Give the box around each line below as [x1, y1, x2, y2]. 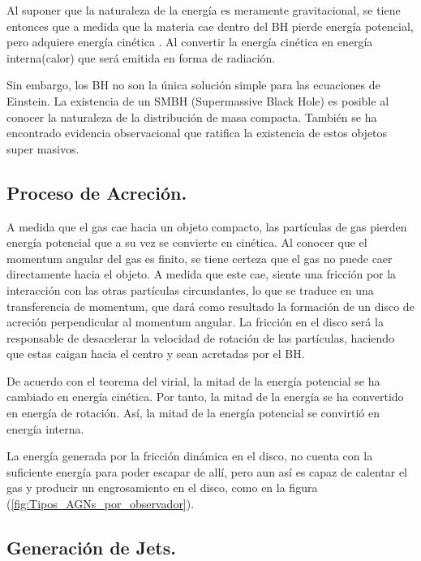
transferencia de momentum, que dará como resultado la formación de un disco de [6, 297, 415, 314]
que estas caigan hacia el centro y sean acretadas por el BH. [6, 345, 305, 362]
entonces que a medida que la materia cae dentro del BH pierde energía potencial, [6, 17, 414, 34]
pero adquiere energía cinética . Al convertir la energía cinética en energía [6, 33, 373, 50]
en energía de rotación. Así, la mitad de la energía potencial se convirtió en [6, 404, 380, 421]
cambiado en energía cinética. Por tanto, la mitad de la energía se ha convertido [6, 388, 404, 405]
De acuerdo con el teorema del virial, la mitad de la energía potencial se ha [6, 372, 380, 389]
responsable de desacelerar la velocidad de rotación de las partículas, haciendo [6, 329, 395, 346]
